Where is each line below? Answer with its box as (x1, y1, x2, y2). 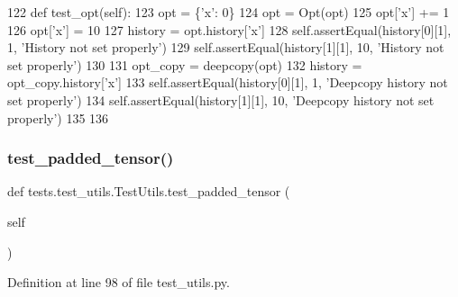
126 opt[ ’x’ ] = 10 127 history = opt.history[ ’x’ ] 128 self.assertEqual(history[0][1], (7, 20, 452, 39)
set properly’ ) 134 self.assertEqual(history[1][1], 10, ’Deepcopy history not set (7, 90, 435, 109)
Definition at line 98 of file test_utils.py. (7, 273, 230, 292)
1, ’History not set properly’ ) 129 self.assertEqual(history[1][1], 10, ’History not (7, 38, 444, 57)
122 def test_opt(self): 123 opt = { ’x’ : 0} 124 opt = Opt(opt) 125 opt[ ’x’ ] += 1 (7, 3, 450, 21)
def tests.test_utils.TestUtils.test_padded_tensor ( (7, 182, 290, 201)
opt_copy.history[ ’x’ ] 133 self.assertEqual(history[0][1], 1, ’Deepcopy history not (7, 73, 448, 92)
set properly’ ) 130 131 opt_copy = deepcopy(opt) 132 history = (7, 55, 362, 74)
